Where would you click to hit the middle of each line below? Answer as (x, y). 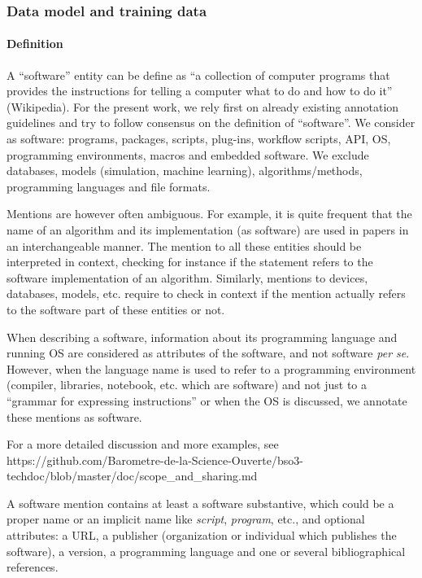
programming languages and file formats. (109, 186)
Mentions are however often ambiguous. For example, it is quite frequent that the (209, 214)
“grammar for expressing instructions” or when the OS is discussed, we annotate (207, 400)
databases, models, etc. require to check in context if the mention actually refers (206, 293)
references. (33, 567)
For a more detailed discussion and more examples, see (143, 444)
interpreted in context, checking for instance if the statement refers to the (190, 262)
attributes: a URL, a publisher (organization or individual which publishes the (202, 535)
